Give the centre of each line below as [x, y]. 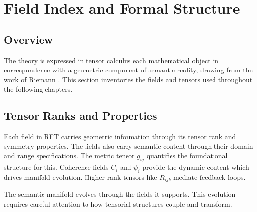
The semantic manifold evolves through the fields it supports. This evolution [120, 194]
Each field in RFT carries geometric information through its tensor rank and [120, 136]
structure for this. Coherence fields [56, 167]
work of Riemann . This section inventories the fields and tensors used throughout [128, 79]
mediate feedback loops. [209, 177]
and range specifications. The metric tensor [69, 156]
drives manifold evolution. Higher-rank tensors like [81, 177]
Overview [29, 39]
